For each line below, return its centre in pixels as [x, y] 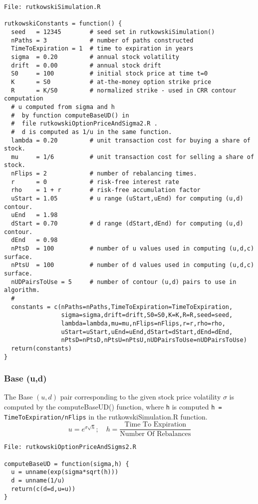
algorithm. [22, 290]
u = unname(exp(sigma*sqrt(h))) [65, 472]
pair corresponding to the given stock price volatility [140, 397]
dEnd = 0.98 [34, 240]
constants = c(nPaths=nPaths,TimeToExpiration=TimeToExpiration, [122, 307]
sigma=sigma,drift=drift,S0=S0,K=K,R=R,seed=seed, [147, 315]
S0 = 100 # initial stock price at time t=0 [110, 74]
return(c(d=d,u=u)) [43, 489]
